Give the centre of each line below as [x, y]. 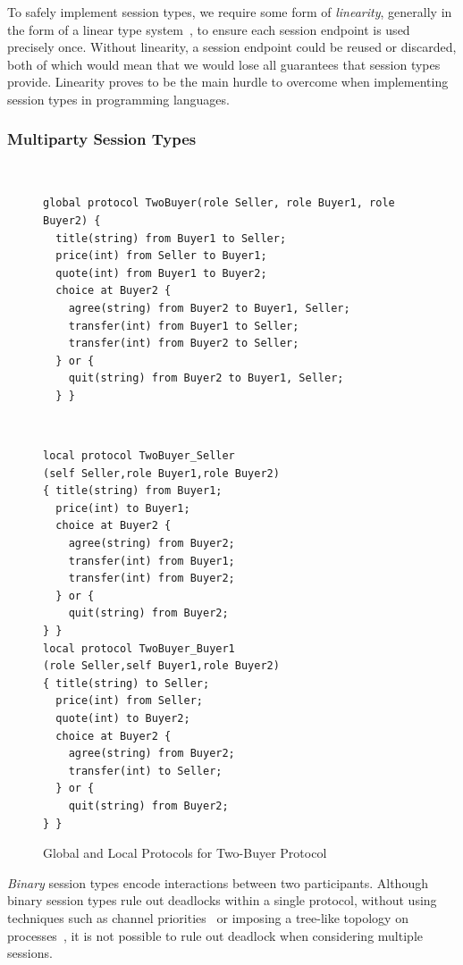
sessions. [30, 953]
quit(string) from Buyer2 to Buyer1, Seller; [206, 378]
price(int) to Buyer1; [123, 508]
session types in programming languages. [118, 99]
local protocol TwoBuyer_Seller [139, 456]
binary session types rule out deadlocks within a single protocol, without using [222, 900]
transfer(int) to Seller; [145, 771]
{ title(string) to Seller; [126, 683]
